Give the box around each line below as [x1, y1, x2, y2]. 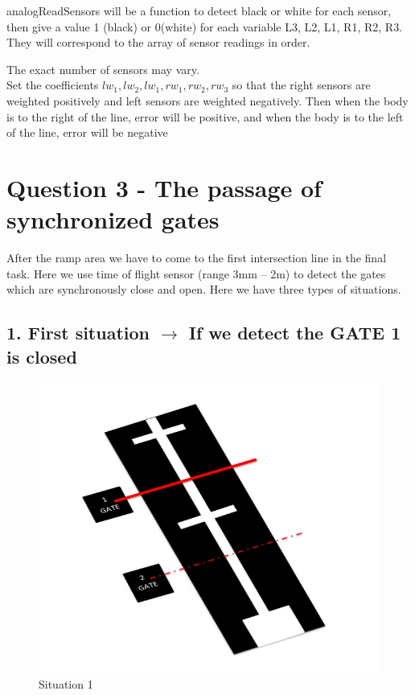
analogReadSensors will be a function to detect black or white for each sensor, [6, 2, 392, 19]
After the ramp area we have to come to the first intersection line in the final [6, 249, 387, 266]
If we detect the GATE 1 [188, 320, 401, 345]
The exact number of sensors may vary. [6, 60, 199, 77]
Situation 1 [39, 676, 93, 693]
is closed [6, 343, 77, 368]
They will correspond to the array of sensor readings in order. [6, 34, 310, 51]
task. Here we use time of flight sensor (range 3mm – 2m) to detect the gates [6, 265, 386, 282]
